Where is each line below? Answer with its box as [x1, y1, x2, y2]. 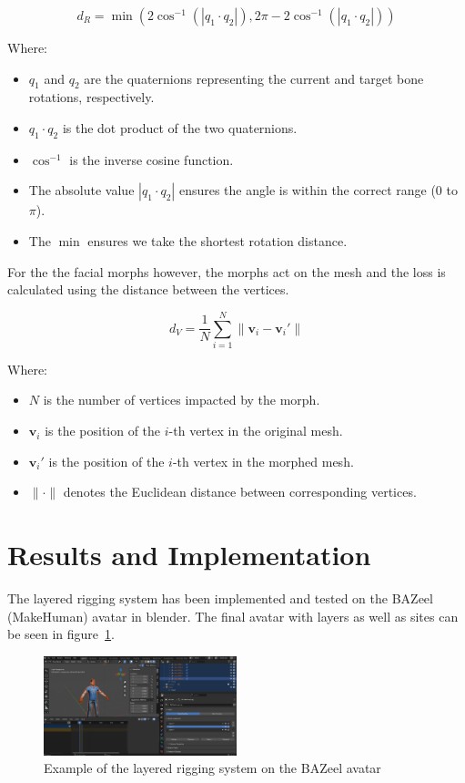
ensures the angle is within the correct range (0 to [178, 180, 458, 200]
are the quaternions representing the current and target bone [84, 68, 424, 88]
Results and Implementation [7, 536, 371, 573]
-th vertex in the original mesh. [168, 421, 343, 440]
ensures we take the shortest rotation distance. [87, 231, 348, 250]
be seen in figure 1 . [7, 624, 115, 644]
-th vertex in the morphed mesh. [172, 451, 354, 470]
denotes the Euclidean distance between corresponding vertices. [63, 482, 417, 501]
